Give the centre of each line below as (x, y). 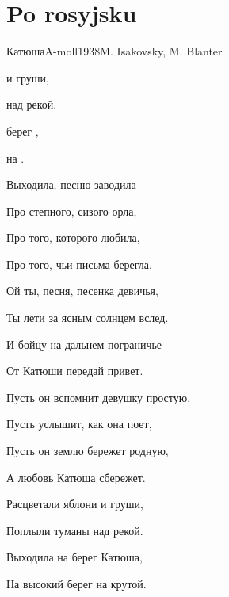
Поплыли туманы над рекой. (75, 530)
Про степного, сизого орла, (72, 210)
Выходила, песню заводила (71, 184)
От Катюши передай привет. (75, 371)
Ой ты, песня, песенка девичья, (82, 291)
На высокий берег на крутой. (76, 584)
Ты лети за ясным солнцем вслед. (88, 318)
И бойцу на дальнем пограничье (84, 344)
